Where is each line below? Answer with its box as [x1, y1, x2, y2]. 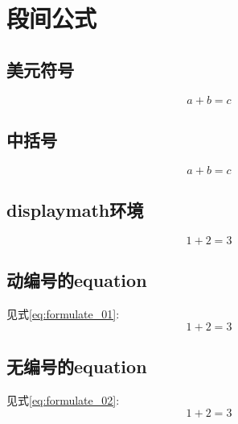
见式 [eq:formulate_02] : [6, 391, 120, 408]
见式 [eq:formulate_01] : [6, 306, 120, 322]
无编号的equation [6, 354, 147, 379]
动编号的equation [6, 268, 147, 293]
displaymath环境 [6, 197, 144, 222]
